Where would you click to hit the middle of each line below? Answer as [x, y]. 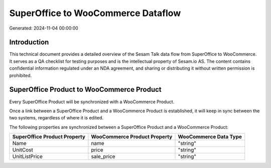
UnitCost [23, 150]
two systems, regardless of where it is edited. [56, 118]
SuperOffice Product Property [49, 137]
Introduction [29, 42]
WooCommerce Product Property [132, 137]
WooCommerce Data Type [210, 137]
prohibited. [21, 75]
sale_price [103, 156]
